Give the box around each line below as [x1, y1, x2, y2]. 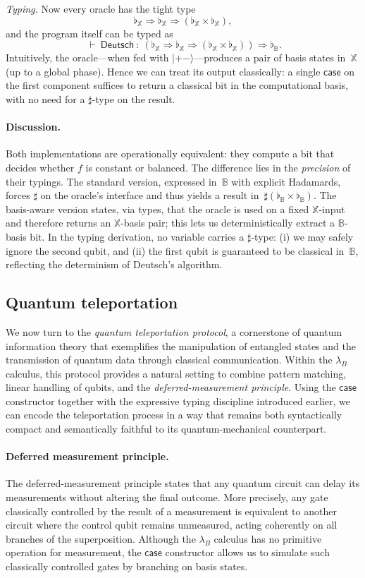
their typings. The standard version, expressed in [6, 174, 217, 188]
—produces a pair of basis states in [194, 50, 346, 65]
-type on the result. [92, 91, 175, 106]
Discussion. [6, 119, 61, 134]
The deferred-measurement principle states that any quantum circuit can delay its [6, 476, 360, 490]
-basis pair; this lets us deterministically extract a [120, 215, 335, 230]
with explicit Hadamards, [231, 174, 341, 188]
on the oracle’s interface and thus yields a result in [40, 188, 259, 203]
